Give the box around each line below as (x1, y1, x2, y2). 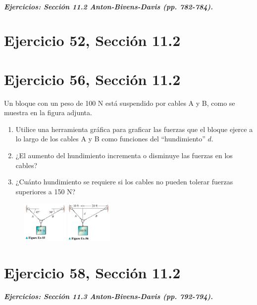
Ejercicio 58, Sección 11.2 (4, 262, 181, 282)
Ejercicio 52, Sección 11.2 (4, 30, 181, 50)
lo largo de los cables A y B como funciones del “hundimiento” (15, 133, 206, 144)
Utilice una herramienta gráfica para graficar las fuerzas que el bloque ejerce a (15, 124, 253, 134)
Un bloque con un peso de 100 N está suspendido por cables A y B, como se (4, 97, 235, 108)
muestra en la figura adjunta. (4, 107, 92, 118)
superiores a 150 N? (15, 186, 76, 196)
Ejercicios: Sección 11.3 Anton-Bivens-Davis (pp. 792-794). (4, 291, 213, 302)
